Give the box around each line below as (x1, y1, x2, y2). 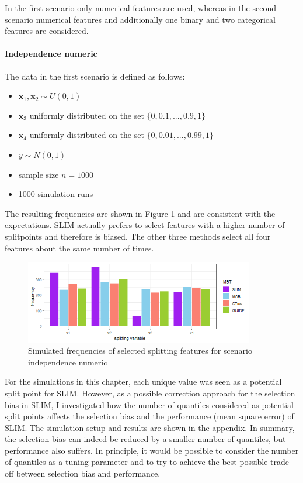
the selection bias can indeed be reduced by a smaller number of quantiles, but (5, 433, 286, 445)
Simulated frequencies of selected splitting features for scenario (28, 344, 252, 357)
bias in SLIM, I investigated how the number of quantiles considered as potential (5, 398, 294, 410)
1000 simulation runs (18, 188, 93, 200)
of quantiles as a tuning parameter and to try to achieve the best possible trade (5, 456, 290, 468)
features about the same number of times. (5, 241, 154, 254)
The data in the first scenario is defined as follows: (5, 70, 185, 82)
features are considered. (5, 25, 89, 37)
